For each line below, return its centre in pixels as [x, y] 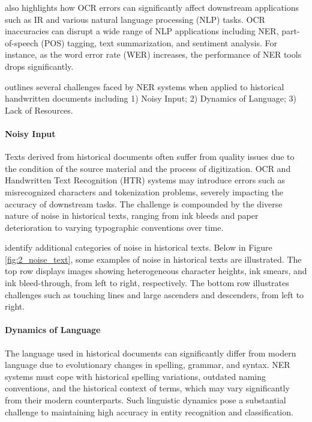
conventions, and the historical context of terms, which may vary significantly [147, 388]
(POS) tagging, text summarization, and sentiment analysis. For [159, 42]
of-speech [22, 42]
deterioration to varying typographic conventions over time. [114, 227]
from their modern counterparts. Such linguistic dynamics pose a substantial [145, 400]
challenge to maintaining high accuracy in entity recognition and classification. [149, 411]
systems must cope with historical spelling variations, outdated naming [136, 376]
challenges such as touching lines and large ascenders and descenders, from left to [154, 294]
